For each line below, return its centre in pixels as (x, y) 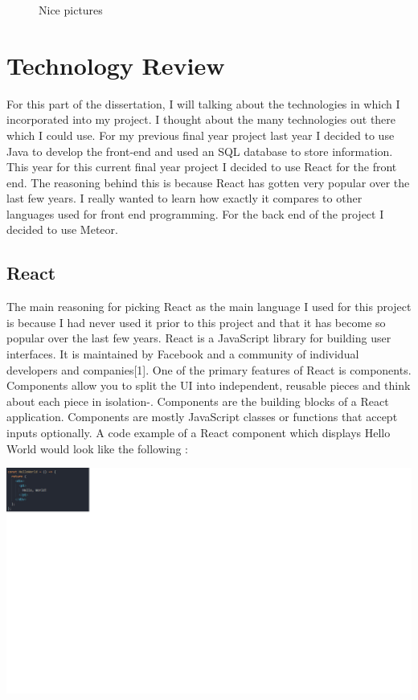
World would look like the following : (98, 448)
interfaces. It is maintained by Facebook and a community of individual (183, 354)
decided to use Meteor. (62, 229)
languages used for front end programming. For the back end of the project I (195, 213)
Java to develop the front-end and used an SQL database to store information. (200, 151)
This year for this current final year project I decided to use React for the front (202, 167)
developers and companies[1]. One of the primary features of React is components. (209, 369)
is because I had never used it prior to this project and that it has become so (196, 322)
